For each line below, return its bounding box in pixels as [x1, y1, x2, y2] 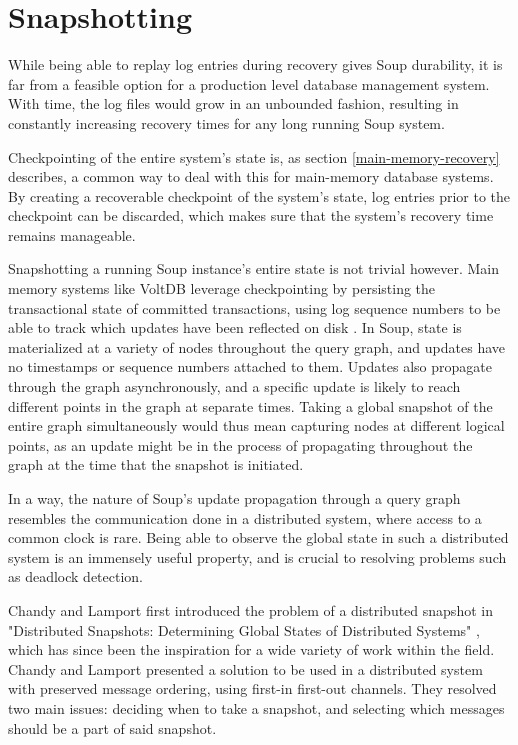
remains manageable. [8, 224, 136, 245]
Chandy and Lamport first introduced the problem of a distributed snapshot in [8, 599, 493, 620]
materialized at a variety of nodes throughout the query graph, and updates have [8, 336, 505, 357]
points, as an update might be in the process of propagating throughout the [8, 434, 473, 455]
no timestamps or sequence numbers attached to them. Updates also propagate [8, 356, 492, 377]
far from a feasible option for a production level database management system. [8, 73, 490, 94]
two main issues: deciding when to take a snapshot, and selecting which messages [8, 697, 505, 718]
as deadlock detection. [8, 566, 144, 587]
